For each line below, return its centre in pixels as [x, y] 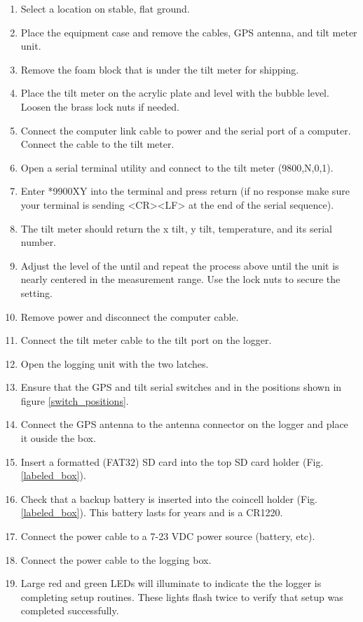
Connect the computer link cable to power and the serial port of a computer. [186, 130]
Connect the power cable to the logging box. [116, 559]
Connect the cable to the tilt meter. [97, 144]
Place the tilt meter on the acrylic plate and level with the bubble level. [175, 93]
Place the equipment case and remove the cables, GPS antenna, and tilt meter [189, 32]
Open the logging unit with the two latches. [115, 363]
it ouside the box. [58, 438]
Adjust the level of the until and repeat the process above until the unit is [180, 265]
